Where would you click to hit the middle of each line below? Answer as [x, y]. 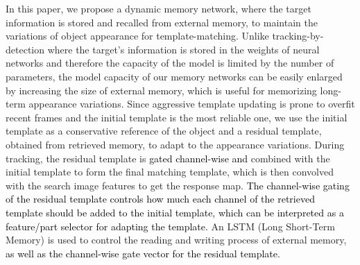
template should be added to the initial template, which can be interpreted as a [175, 212]
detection [25, 49]
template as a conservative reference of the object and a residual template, [164, 131]
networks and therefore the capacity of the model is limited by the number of [170, 63]
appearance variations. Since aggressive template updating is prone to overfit [192, 104]
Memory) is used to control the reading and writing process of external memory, [176, 240]
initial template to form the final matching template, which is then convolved [170, 172]
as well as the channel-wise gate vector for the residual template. [143, 253]
